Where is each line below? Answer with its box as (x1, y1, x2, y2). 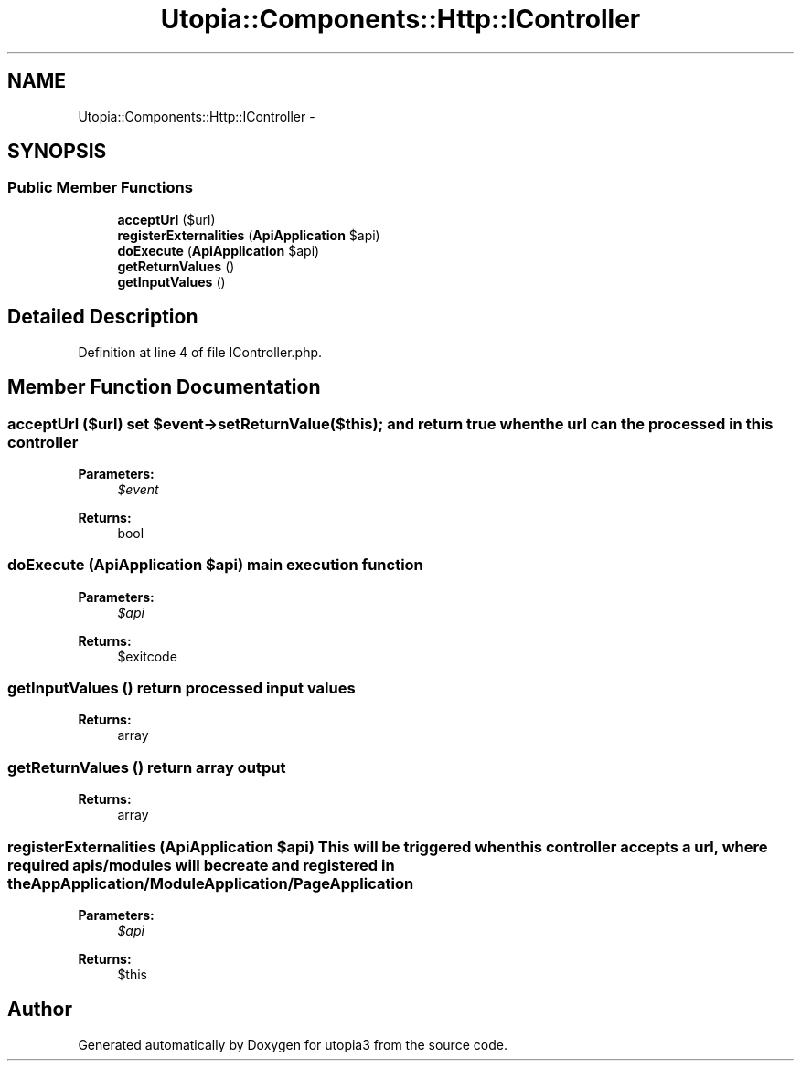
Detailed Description (7, 305, 198, 329)
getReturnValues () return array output (7, 757, 286, 777)
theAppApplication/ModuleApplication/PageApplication (7, 873, 414, 893)
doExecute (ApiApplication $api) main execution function (7, 555, 423, 575)
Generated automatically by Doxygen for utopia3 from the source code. (78, 1036, 507, 1052)
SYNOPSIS (7, 140, 107, 164)
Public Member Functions (7, 178, 193, 197)
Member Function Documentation (7, 375, 321, 399)
